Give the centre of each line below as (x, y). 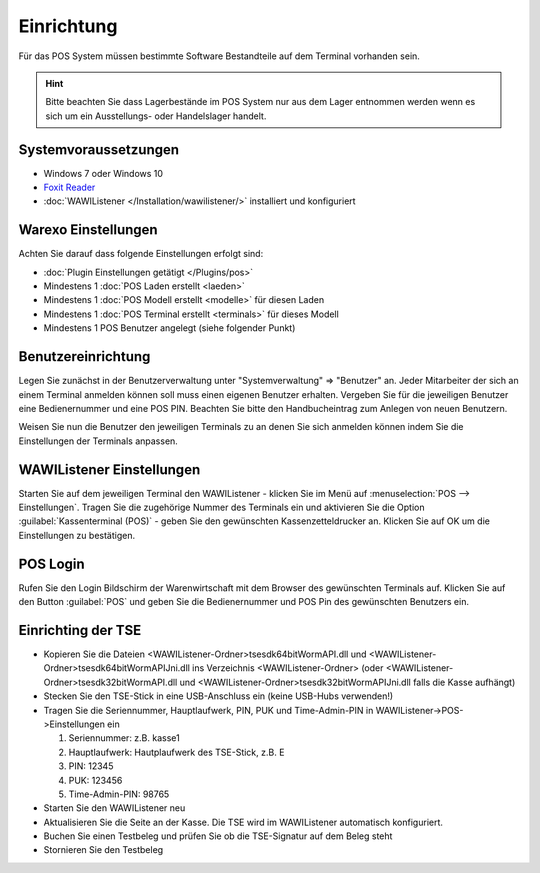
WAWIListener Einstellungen (109, 469)
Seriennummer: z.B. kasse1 (124, 738)
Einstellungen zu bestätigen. (76, 535)
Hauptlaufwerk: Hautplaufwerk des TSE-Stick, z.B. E (176, 752)
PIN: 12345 (91, 766)
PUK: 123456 (95, 780)
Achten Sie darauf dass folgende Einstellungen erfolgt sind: (141, 254)
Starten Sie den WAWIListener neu (114, 808)
